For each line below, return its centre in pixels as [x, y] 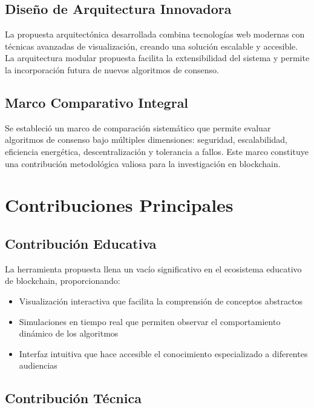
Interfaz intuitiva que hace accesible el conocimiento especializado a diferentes [163, 353]
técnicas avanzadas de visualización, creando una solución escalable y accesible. [152, 46]
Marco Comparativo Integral [97, 102]
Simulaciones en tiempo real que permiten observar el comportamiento [150, 321]
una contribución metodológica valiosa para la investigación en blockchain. [143, 163]
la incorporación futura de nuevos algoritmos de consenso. [112, 69]
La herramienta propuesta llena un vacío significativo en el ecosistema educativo [153, 268]
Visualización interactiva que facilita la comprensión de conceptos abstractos [161, 301]
